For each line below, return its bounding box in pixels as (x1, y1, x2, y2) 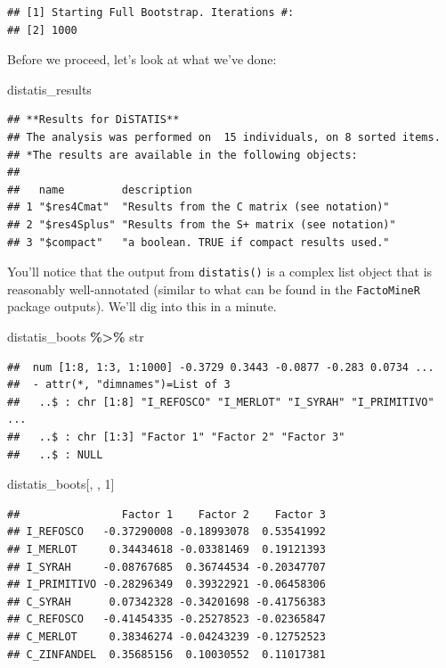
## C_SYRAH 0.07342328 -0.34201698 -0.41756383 (7, 595, 326, 608)
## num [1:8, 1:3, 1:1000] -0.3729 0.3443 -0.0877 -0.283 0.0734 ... (7, 360, 434, 374)
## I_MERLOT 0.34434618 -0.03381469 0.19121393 (7, 542, 326, 556)
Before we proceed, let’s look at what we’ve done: (7, 50, 277, 69)
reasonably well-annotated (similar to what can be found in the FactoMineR (7, 279, 420, 298)
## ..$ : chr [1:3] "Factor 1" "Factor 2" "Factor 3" (7, 431, 345, 443)
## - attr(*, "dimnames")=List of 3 (7, 378, 231, 392)
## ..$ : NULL (7, 448, 103, 461)
